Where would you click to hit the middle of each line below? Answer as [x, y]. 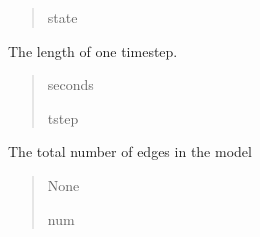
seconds [70, 84]
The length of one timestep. [93, 50]
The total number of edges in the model [130, 151]
